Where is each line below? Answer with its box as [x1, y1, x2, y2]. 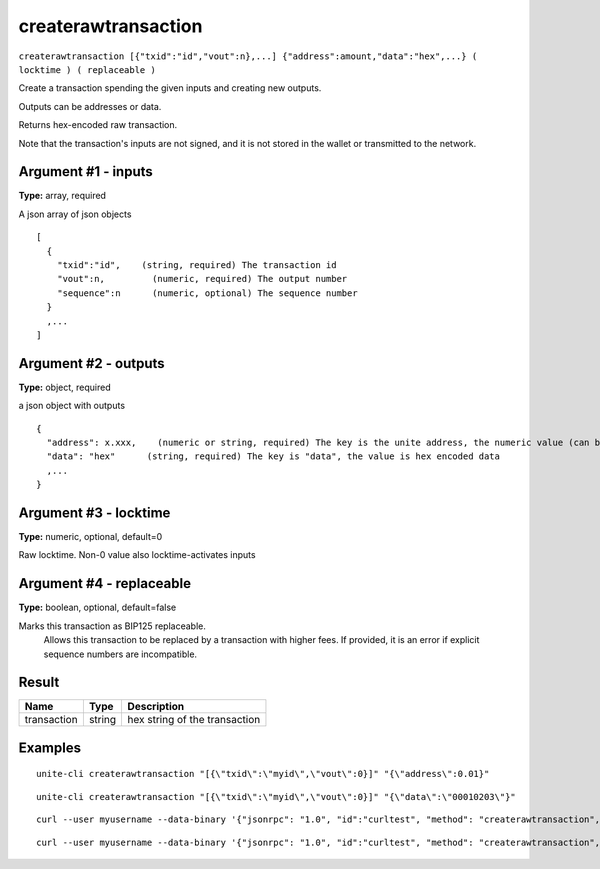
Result [18, 674, 60, 691]
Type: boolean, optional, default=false [18, 601, 177, 614]
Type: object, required [18, 381, 111, 393]
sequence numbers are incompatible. [43, 648, 198, 660]
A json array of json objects [18, 208, 132, 220]
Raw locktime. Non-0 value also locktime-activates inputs [18, 549, 256, 561]
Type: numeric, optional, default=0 [18, 531, 163, 543]
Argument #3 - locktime [18, 504, 171, 521]
